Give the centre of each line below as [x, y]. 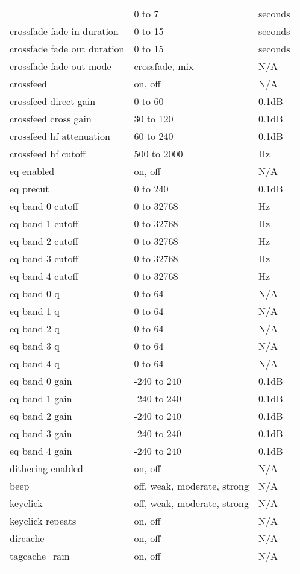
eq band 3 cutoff [44, 258]
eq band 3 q [35, 346]
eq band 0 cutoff [44, 206]
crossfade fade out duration [67, 49]
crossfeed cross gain [51, 118]
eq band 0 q [35, 293]
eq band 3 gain [41, 433]
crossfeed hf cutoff [48, 153]
